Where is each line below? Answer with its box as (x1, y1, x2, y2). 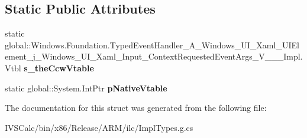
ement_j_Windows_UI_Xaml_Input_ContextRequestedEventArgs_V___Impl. (5, 50, 303, 63)
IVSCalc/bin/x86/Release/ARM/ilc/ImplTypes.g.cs (5, 121, 193, 133)
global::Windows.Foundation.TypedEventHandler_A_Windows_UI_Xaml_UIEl (5, 38, 299, 51)
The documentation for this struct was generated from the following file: (5, 101, 267, 114)
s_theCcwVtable (24, 61, 94, 74)
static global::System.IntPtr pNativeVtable (5, 81, 167, 94)
